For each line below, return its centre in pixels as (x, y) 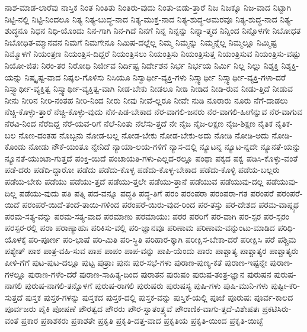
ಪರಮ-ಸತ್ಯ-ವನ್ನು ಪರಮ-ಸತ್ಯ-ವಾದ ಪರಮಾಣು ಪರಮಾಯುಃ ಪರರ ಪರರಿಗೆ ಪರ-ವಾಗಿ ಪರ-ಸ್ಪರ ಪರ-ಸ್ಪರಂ (147, 216)
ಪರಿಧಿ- (287, 228)
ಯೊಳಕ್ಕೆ (15, 239)
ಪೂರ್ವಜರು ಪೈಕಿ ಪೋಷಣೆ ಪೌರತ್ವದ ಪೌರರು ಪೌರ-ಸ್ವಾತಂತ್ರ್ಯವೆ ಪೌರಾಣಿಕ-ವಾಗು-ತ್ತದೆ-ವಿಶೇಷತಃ (132, 309)
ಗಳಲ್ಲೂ (15, 274)
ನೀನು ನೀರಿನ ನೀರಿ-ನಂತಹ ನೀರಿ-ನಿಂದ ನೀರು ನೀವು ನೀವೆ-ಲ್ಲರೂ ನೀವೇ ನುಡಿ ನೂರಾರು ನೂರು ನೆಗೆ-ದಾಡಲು (146, 100)
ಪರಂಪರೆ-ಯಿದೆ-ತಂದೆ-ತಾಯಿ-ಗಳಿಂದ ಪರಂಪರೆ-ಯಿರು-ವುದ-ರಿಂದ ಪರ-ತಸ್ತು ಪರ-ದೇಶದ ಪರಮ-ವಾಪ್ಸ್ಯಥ (160, 204)
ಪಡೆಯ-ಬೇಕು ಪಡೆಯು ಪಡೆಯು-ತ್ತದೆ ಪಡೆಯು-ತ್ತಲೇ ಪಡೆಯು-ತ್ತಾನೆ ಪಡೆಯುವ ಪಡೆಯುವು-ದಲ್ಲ (134, 181)
